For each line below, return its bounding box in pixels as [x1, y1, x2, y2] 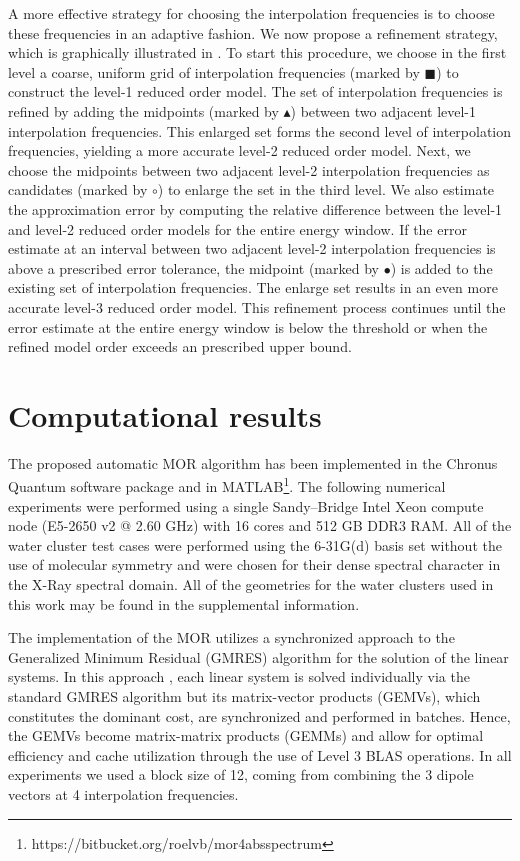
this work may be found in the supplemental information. [8, 593, 360, 614]
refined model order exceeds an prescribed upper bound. [8, 336, 352, 357]
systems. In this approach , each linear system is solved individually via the [8, 666, 470, 687]
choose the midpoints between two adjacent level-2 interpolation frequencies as [8, 159, 490, 180]
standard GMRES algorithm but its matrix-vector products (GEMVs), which [8, 686, 481, 706]
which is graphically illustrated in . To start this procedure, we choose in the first [8, 42, 507, 63]
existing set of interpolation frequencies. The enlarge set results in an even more [8, 277, 498, 298]
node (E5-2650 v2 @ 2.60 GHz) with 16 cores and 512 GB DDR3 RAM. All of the [8, 515, 512, 536]
